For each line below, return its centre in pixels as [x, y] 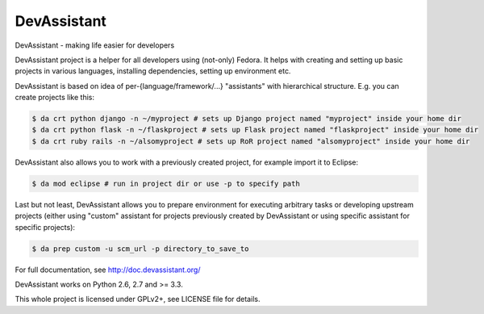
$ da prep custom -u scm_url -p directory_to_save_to [140, 249]
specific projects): [45, 227]
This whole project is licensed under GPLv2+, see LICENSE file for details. [138, 299]
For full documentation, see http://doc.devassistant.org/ [108, 270]
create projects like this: [54, 98]
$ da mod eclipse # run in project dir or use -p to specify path [166, 183]
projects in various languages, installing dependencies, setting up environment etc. [153, 71]
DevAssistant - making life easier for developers [95, 45]
